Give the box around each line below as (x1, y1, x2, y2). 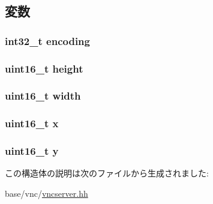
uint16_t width (5, 88, 81, 103)
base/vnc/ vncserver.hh (5, 187, 88, 199)
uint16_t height (5, 61, 83, 76)
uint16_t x (5, 116, 59, 131)
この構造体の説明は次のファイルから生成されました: (5, 167, 209, 179)
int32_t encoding (5, 33, 90, 48)
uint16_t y (5, 143, 59, 158)
